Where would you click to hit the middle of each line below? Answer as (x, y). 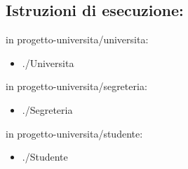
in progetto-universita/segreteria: (76, 86)
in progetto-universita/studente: (74, 133)
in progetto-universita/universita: (77, 39)
